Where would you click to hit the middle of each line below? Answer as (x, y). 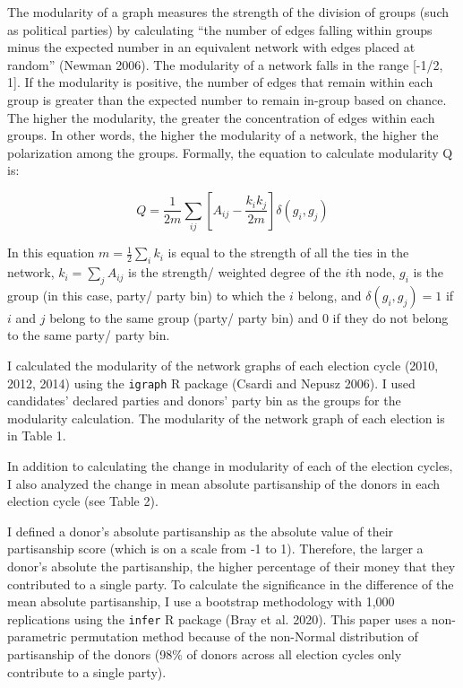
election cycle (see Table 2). (83, 501)
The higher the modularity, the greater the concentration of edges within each (221, 117)
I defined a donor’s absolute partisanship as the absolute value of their (201, 531)
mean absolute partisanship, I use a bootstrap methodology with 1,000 (201, 601)
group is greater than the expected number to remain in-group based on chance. (227, 99)
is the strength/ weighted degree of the (235, 272)
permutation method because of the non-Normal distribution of (244, 636)
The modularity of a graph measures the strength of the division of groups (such (228, 12)
